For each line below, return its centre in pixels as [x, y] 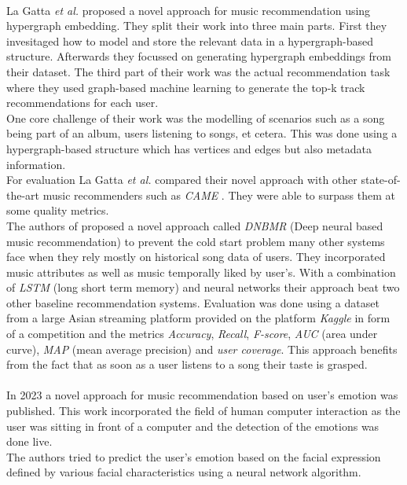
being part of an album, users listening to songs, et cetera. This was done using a [202, 133]
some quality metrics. [58, 210]
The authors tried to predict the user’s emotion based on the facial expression [194, 456]
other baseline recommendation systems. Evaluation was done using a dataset [193, 302]
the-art [23, 195]
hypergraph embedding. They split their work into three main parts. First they [197, 26]
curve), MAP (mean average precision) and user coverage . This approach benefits [202, 349]
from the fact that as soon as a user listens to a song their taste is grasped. [187, 364]
